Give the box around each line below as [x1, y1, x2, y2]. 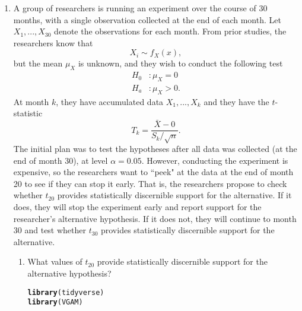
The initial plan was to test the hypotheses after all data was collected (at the [13, 142, 297, 155]
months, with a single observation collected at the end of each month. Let [13, 13, 281, 26]
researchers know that [13, 36, 93, 49]
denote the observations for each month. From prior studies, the [54, 25, 287, 37]
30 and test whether [13, 224, 87, 236]
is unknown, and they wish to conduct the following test [78, 57, 283, 69]
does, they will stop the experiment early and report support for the [13, 201, 262, 213]
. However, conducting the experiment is [141, 154, 288, 166]
